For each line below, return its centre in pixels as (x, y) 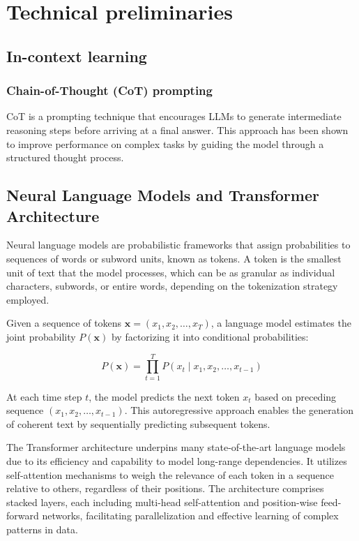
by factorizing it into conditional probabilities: (210, 336)
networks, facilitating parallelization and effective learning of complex (190, 516)
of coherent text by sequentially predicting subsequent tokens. (138, 423)
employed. (28, 299)
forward (23, 516)
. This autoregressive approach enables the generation (239, 410)
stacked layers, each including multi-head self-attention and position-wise (162, 502)
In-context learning (77, 55)
